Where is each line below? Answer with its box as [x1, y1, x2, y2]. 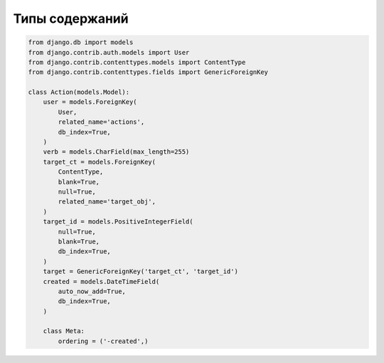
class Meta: [43, 327, 85, 335]
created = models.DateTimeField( [43, 278, 160, 285]
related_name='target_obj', [58, 198, 156, 206]
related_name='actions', [58, 118, 145, 126]
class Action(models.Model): [28, 88, 130, 96]
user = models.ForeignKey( [43, 98, 138, 106]
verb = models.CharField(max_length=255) [43, 148, 190, 156]
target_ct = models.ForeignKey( [43, 157, 156, 166]
